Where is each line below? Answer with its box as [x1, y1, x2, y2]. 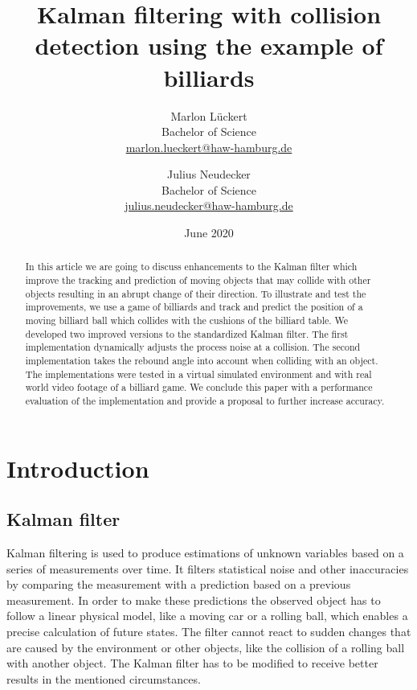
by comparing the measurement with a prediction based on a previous [6, 576, 351, 593]
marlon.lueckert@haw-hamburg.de [125, 138, 292, 155]
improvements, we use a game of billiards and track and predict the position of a [25, 300, 363, 314]
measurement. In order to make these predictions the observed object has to [6, 591, 381, 608]
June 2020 [184, 224, 234, 241]
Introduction [6, 451, 149, 484]
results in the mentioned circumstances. [6, 670, 201, 687]
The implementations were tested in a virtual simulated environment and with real [25, 367, 372, 380]
